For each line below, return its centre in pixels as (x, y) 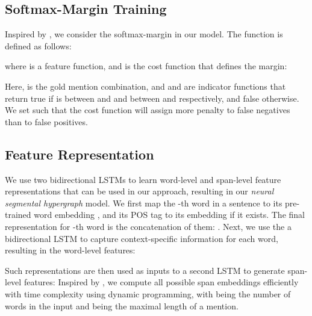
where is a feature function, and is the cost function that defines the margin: (146, 66)
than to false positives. (46, 121)
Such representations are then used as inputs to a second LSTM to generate (145, 270)
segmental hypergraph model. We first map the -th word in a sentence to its (144, 203)
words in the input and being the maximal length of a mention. (122, 305)
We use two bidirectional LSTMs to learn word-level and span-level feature (143, 179)
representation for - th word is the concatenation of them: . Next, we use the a (148, 226)
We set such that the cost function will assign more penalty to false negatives (148, 110)
